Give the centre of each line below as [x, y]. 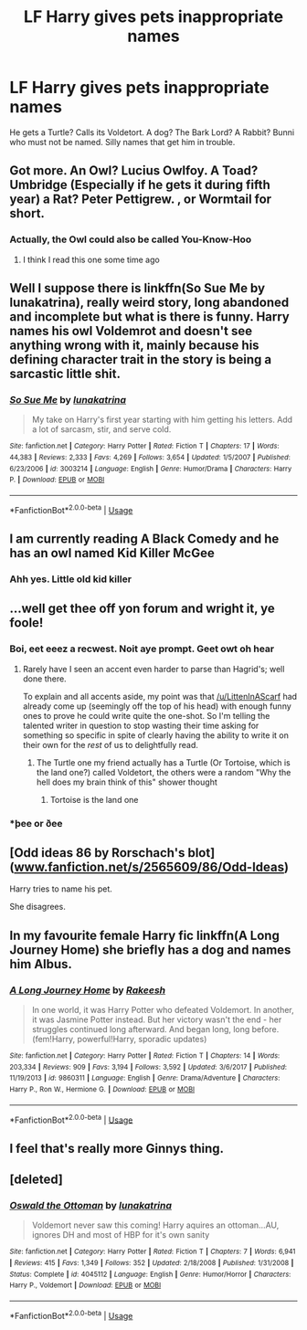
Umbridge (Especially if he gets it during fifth [140, 185]
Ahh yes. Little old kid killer [71, 579]
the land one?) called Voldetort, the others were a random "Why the [164, 772]
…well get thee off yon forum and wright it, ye [143, 609]
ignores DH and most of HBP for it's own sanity [121, 1235]
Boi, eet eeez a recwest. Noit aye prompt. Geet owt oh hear [142, 649]
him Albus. [41, 964]
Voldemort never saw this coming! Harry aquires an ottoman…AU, [155, 1225]
